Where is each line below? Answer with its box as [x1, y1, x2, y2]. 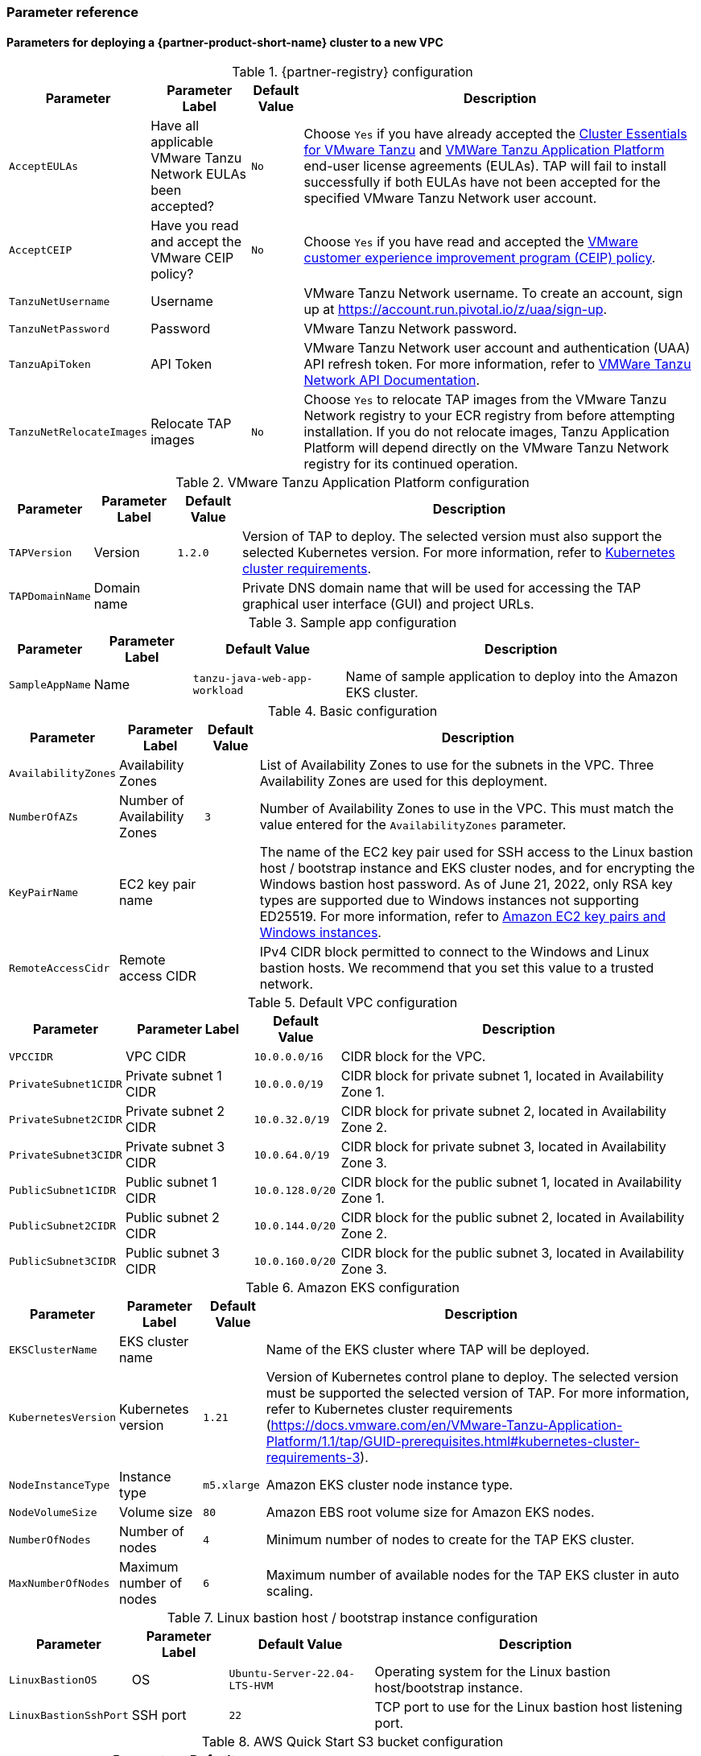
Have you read [151, 217, 239, 234]
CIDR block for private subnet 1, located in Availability [340, 1068, 664, 1085]
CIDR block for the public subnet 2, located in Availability [340, 1209, 685, 1226]
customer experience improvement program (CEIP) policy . [303, 250, 656, 266]
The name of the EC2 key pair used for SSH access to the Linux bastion [259, 844, 694, 861]
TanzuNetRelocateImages [9, 425, 148, 438]
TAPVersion [9, 546, 72, 559]
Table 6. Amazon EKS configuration [245, 1279, 460, 1296]
